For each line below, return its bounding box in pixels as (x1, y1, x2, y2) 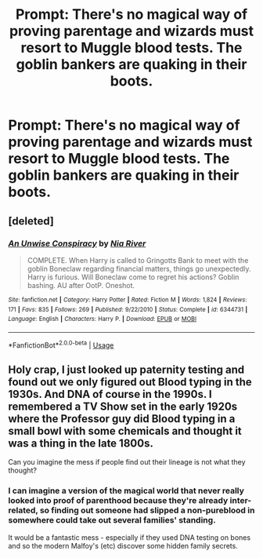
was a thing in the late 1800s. (8, 436, 154, 450)
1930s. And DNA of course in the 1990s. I (8, 387, 213, 401)
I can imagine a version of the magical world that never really (8, 485, 245, 496)
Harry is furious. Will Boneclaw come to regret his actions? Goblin (27, 272, 240, 282)
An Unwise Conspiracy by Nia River (8, 238, 146, 249)
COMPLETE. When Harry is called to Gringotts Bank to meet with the (27, 255, 249, 264)
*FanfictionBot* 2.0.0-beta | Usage (8, 339, 114, 350)
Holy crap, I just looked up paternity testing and (8, 363, 245, 376)
